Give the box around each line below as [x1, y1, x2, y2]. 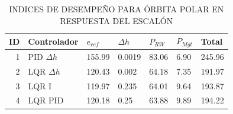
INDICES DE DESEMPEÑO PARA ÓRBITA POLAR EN [9, 3, 224, 15]
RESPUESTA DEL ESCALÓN [60, 14, 173, 26]
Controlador [28, 35, 79, 47]
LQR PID [28, 94, 64, 106]
